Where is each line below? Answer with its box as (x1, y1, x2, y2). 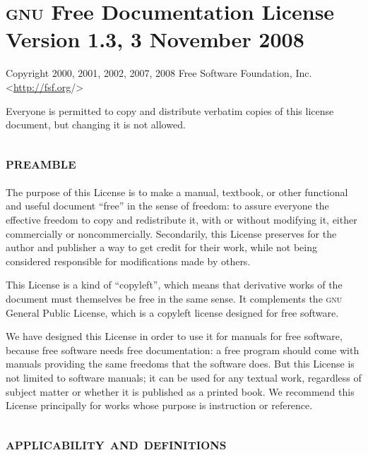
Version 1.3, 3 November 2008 (6, 25, 304, 54)
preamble (6, 152, 76, 174)
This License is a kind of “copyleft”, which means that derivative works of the (6, 277, 343, 292)
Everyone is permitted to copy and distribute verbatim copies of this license (6, 103, 334, 118)
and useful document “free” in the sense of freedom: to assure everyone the (6, 198, 329, 213)
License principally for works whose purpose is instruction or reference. (6, 398, 313, 413)
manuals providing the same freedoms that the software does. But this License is (6, 356, 355, 371)
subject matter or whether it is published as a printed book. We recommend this (6, 384, 355, 399)
